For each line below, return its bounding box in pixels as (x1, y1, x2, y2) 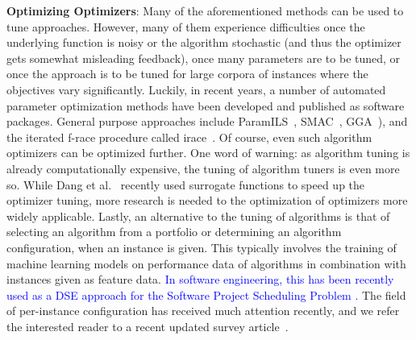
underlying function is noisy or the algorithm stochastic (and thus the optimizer (6, 34, 401, 51)
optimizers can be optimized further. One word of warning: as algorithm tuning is (6, 144, 410, 161)
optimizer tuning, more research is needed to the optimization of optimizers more (6, 192, 408, 209)
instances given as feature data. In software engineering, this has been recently (6, 271, 394, 288)
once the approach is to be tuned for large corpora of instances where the (6, 65, 368, 82)
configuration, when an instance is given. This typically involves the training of (6, 238, 397, 255)
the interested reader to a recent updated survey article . (6, 317, 289, 334)
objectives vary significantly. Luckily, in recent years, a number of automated (6, 81, 386, 97)
